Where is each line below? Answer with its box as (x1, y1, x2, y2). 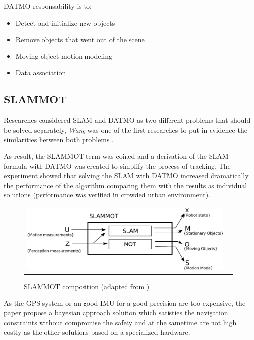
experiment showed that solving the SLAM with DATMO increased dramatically (4, 170, 249, 181)
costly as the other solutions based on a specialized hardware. (4, 327, 190, 337)
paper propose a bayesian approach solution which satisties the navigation (4, 307, 228, 318)
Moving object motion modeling (15, 50, 113, 61)
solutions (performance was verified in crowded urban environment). (4, 190, 210, 200)
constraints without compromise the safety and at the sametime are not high (4, 317, 237, 327)
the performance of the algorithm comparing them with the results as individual (4, 180, 247, 190)
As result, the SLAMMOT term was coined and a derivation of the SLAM (4, 150, 229, 161)
